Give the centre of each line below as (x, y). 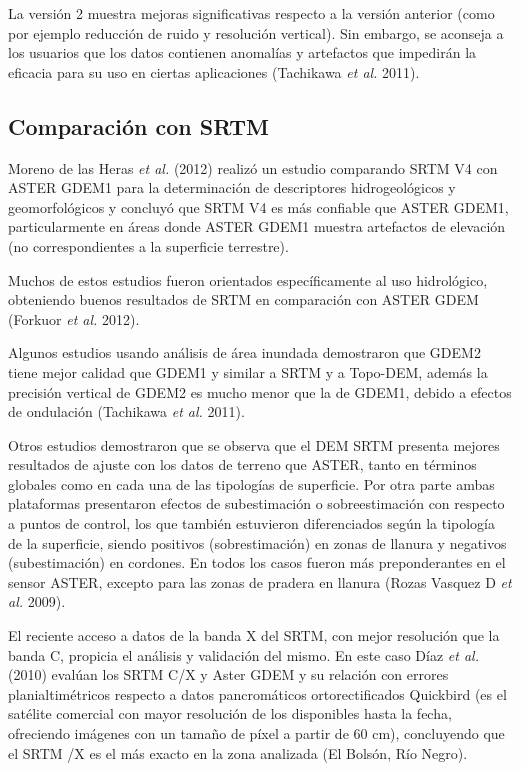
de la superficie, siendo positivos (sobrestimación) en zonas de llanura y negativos (257, 542)
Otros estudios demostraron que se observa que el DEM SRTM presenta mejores (254, 444)
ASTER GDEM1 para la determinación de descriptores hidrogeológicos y (232, 187)
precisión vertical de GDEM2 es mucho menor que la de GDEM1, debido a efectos (260, 391)
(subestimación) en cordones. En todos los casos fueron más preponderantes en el (257, 562)
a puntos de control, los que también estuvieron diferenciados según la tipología (252, 523)
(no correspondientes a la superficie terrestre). (148, 245)
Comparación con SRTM (138, 125)
